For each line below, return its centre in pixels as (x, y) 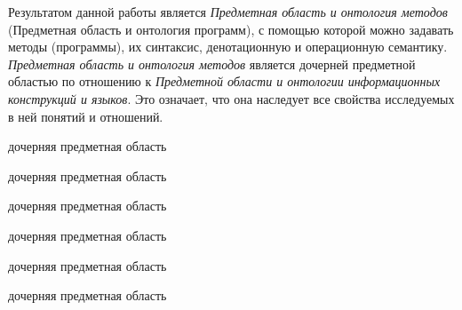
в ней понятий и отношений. (86, 116)
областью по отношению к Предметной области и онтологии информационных (224, 81)
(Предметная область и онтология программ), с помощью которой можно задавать (231, 29)
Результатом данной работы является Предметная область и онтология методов (228, 12)
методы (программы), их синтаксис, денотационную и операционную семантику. (228, 47)
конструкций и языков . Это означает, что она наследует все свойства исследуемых (231, 98)
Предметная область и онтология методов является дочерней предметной (212, 64)
